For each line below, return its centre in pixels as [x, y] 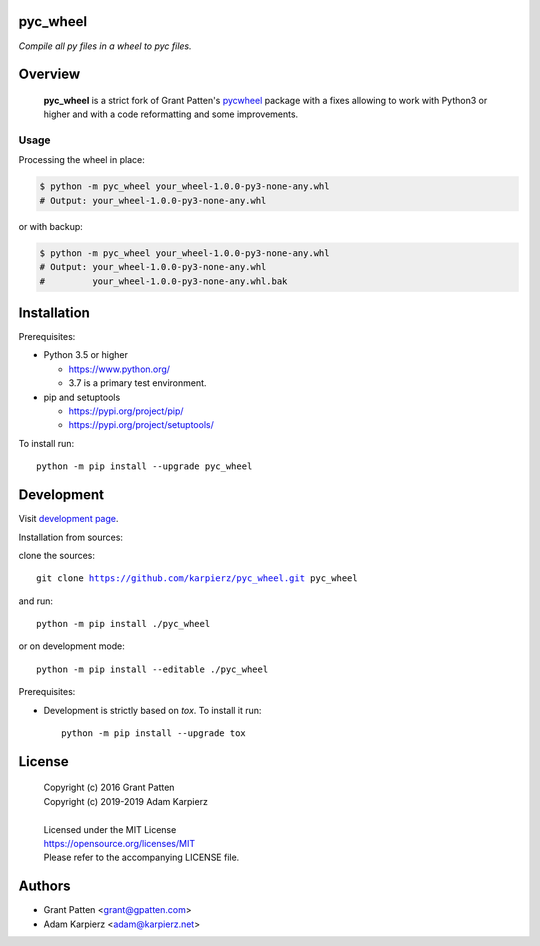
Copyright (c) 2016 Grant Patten [109, 787]
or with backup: [51, 226]
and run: [36, 601]
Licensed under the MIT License [110, 829]
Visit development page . [68, 519]
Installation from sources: [71, 537]
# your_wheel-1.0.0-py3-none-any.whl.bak [163, 281]
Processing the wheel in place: [81, 160]
